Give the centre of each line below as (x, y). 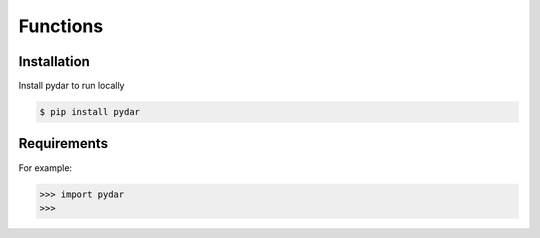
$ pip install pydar (89, 112)
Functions (61, 26)
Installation (54, 61)
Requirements (63, 143)
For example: (45, 167)
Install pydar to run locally (71, 86)
